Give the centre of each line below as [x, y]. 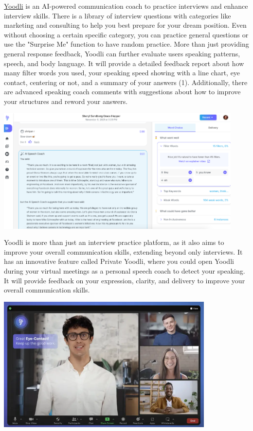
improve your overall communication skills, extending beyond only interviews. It [123, 251]
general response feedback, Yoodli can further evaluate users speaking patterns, [122, 53]
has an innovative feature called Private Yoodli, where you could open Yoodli [119, 261]
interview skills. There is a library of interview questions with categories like [117, 15]
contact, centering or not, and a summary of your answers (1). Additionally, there [126, 82]
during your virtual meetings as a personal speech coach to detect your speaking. [125, 270]
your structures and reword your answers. [66, 101]
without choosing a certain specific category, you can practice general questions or [126, 34]
